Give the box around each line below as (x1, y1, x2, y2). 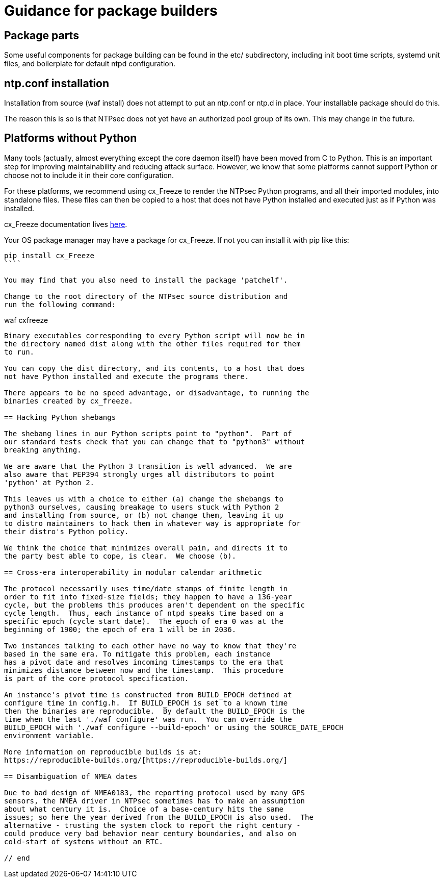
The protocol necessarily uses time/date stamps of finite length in (4, 584, 288, 593)
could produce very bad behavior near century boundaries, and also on (4, 829, 297, 838)
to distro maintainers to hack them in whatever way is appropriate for (4, 519, 301, 527)
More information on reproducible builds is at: (4, 747, 202, 756)
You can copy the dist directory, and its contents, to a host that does (4, 364, 305, 372)
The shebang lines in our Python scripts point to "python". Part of (4, 429, 292, 438)
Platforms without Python (4, 132, 137, 145)
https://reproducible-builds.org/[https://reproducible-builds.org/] (4, 755, 288, 764)
